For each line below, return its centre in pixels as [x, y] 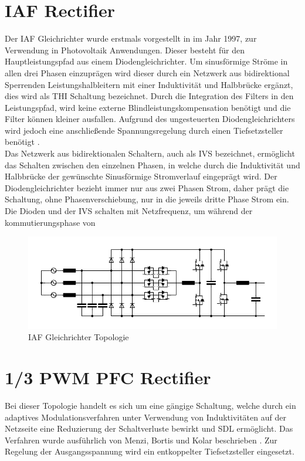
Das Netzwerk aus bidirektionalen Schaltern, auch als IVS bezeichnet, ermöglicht [150, 153]
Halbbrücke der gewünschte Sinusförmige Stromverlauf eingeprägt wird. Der [141, 176]
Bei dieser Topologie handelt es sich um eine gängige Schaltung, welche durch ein [150, 406]
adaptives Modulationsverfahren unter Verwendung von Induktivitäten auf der [145, 417]
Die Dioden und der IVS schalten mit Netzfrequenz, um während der [129, 211]
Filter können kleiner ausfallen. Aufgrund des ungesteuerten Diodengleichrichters [150, 119]
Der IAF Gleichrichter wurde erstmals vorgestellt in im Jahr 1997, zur [131, 38]
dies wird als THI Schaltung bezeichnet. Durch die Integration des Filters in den [149, 96]
